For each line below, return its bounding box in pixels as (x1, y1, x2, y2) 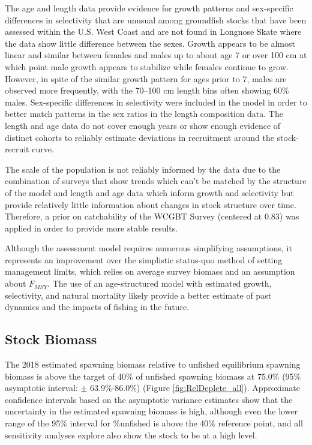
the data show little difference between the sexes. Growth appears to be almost (5, 37, 295, 49)
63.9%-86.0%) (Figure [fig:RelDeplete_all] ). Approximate (90, 381, 300, 394)
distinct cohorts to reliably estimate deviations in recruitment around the (5, 131, 274, 143)
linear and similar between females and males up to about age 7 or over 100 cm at (5, 49, 307, 61)
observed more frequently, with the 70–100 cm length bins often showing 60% (5, 84, 289, 97)
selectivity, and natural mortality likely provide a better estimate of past (5, 288, 272, 301)
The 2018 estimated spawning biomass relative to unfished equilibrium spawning (5, 358, 301, 371)
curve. (32, 143, 54, 155)
